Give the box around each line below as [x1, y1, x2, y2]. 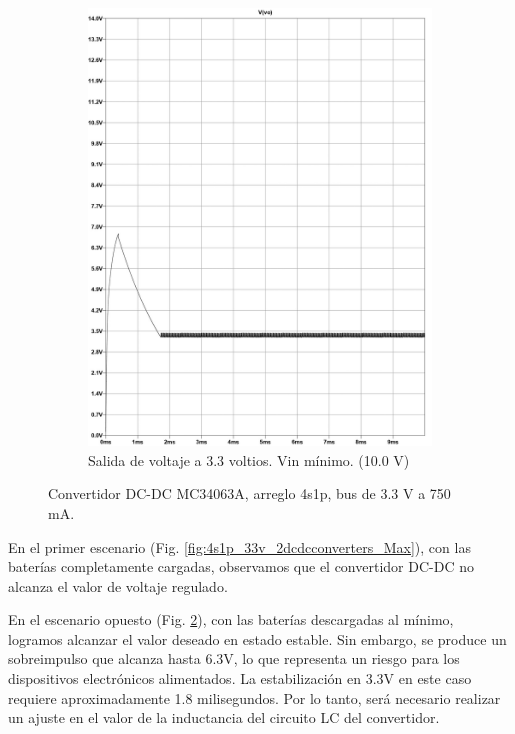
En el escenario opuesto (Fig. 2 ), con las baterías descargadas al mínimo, [8, 609, 454, 630]
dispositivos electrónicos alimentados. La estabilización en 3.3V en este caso [8, 668, 472, 689]
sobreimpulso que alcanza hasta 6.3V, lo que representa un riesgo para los [8, 648, 460, 669]
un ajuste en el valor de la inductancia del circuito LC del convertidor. [8, 707, 440, 728]
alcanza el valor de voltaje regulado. [8, 575, 228, 596]
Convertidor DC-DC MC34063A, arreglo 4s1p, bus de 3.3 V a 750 [48, 483, 451, 504]
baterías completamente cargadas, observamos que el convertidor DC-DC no [8, 556, 474, 577]
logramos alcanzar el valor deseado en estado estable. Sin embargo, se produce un [8, 628, 507, 649]
